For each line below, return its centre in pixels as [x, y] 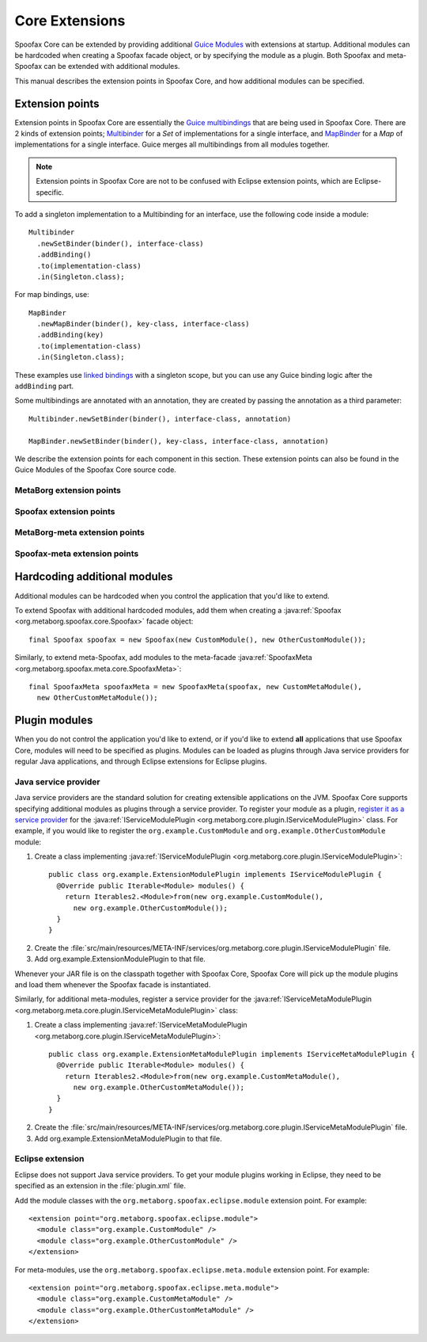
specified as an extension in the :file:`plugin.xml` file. [100, 1186]
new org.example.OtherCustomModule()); [151, 908]
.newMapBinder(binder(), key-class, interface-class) [143, 324]
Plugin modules [54, 721]
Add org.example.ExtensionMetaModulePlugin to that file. [128, 1138]
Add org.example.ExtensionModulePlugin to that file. [120, 959]
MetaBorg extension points [68, 490]
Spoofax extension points [65, 511]
